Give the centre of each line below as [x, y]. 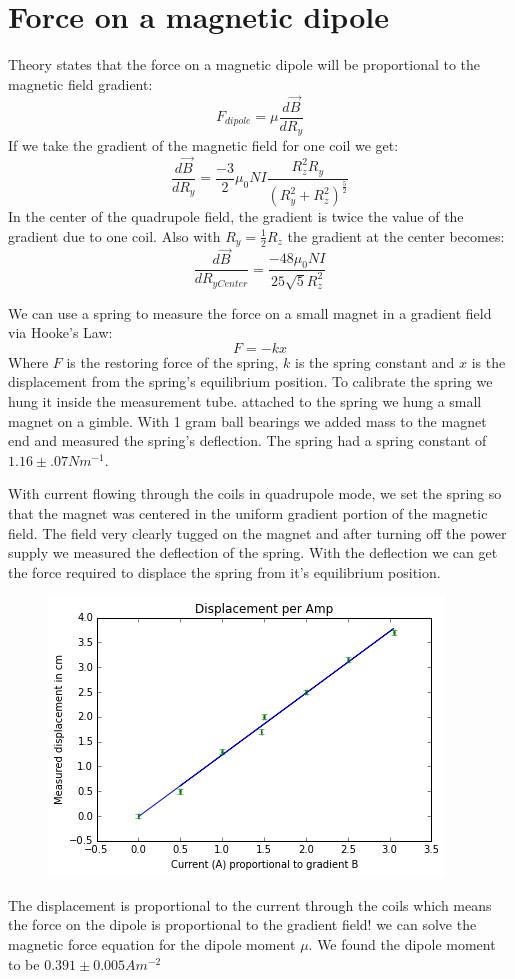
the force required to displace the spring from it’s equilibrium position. [224, 571]
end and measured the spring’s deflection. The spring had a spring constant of [247, 440]
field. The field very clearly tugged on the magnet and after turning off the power [257, 532]
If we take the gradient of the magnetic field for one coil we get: [203, 145]
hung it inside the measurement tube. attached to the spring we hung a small [245, 400]
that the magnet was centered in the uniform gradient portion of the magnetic [248, 512]
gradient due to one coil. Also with [114, 235]
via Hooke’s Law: [60, 332]
